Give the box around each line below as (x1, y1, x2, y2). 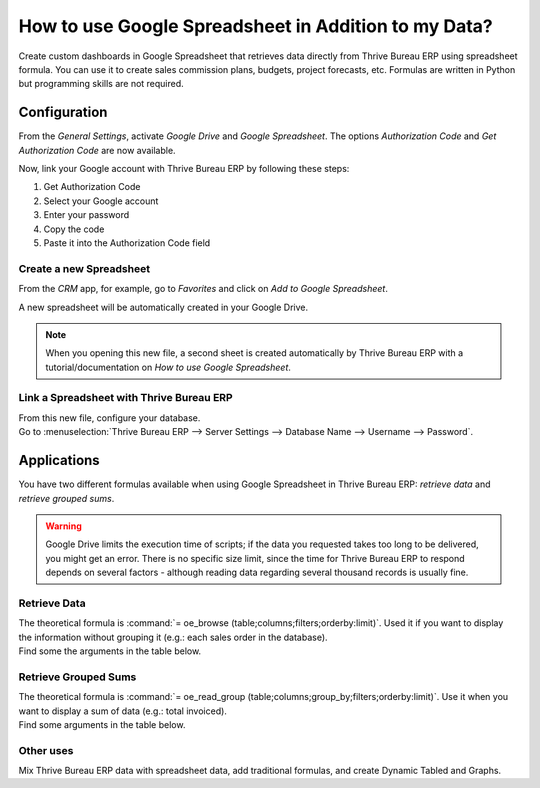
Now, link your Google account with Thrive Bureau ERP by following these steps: (18, 163, 350, 175)
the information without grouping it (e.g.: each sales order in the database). (18, 631, 329, 643)
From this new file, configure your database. (18, 411, 201, 424)
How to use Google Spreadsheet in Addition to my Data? (18, 15, 494, 37)
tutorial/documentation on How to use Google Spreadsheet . (45, 361, 292, 373)
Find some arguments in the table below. (18, 718, 186, 730)
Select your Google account (43, 195, 159, 207)
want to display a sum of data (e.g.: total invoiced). (18, 705, 227, 717)
